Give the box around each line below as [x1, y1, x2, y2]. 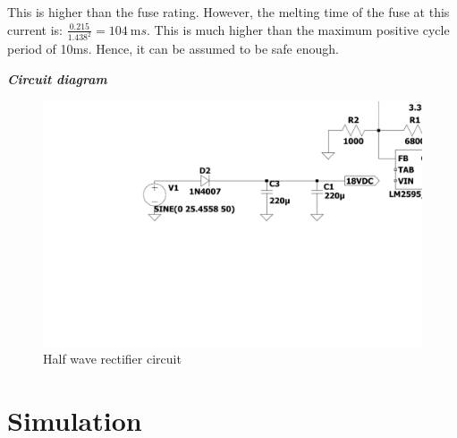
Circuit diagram [7, 70, 107, 89]
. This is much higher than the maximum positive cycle [147, 20, 450, 39]
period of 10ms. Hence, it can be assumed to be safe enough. [7, 39, 339, 58]
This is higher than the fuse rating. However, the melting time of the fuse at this [7, 3, 450, 21]
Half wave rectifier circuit [43, 349, 182, 368]
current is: [7, 20, 63, 39]
